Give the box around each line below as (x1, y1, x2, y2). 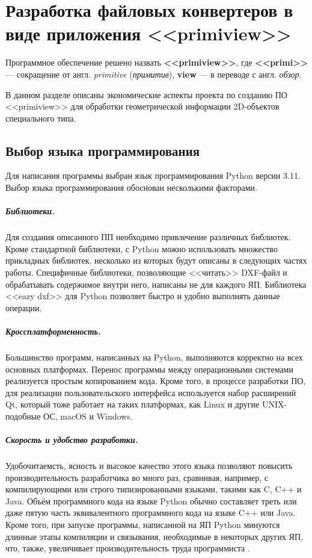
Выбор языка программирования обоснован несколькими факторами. (5, 181, 257, 194)
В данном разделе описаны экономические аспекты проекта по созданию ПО (5, 88, 287, 101)
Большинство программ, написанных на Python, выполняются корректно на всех (5, 350, 303, 363)
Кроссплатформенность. (5, 324, 101, 337)
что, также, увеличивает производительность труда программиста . (5, 542, 250, 554)
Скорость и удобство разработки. (5, 433, 138, 446)
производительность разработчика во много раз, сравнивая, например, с (5, 471, 269, 483)
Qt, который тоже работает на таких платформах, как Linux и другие (5, 398, 260, 411)
